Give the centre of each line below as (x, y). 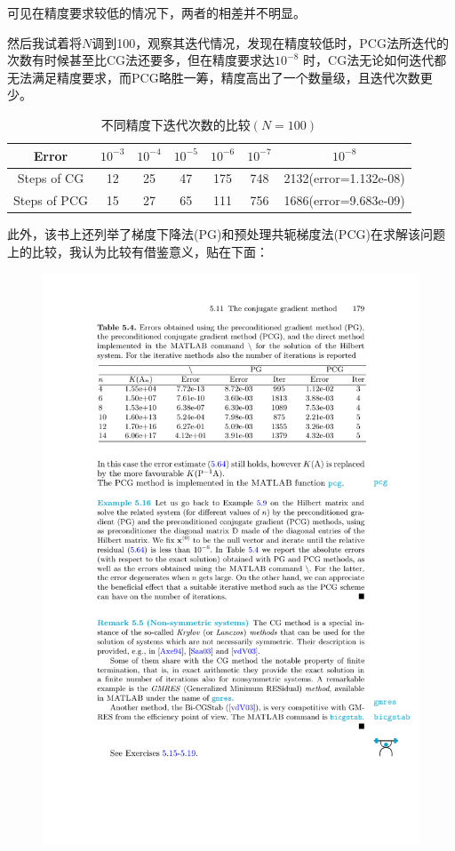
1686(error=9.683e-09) (344, 200)
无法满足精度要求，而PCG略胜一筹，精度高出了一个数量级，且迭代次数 (214, 77)
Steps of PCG (51, 200)
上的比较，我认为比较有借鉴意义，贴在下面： (138, 251)
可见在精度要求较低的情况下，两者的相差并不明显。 (156, 12)
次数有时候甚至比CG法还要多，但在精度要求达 (141, 60)
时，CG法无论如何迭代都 (375, 60)
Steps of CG (51, 178)
